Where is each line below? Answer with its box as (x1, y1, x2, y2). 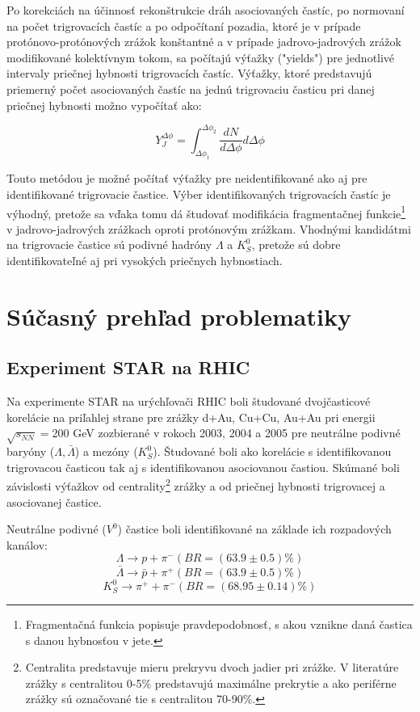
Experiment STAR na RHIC (6, 355, 250, 380)
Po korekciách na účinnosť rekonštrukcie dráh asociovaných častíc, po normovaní (6, 2, 405, 18)
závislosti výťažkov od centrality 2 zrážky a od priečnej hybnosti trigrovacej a (6, 475, 385, 494)
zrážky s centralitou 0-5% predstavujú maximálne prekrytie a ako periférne (25, 674, 397, 691)
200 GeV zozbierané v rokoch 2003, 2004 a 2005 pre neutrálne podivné (52, 424, 401, 441)
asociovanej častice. (6, 493, 102, 510)
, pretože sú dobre (251, 236, 341, 253)
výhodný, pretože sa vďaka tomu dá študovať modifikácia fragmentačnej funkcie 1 (6, 202, 406, 221)
